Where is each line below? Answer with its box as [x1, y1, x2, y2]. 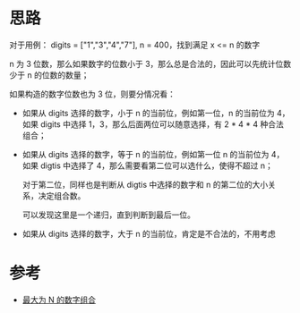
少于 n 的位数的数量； [9, 69, 90, 80]
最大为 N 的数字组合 [21, 294, 97, 305]
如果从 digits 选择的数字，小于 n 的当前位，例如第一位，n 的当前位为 [21, 107, 275, 118]
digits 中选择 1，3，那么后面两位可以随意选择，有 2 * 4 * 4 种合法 [39, 118, 285, 130]
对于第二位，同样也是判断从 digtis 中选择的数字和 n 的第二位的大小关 [21, 179, 276, 190]
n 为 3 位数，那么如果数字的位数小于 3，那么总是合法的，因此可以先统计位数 [9, 58, 292, 69]
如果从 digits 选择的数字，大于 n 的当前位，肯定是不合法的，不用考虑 [21, 228, 276, 239]
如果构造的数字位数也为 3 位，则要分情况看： [9, 89, 176, 99]
